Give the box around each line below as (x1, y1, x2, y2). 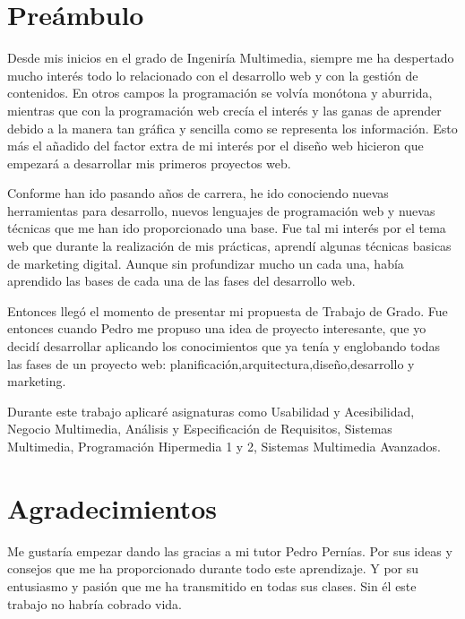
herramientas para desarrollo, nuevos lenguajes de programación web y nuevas (7, 201, 435, 219)
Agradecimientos (7, 489, 218, 526)
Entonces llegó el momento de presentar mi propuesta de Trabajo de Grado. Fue (7, 301, 448, 320)
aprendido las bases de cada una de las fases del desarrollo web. (7, 271, 356, 290)
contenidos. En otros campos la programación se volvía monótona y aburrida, (7, 83, 433, 102)
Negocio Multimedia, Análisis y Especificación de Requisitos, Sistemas (7, 419, 392, 438)
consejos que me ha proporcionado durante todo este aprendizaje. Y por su (7, 559, 419, 578)
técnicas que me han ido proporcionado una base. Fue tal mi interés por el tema (7, 219, 446, 237)
